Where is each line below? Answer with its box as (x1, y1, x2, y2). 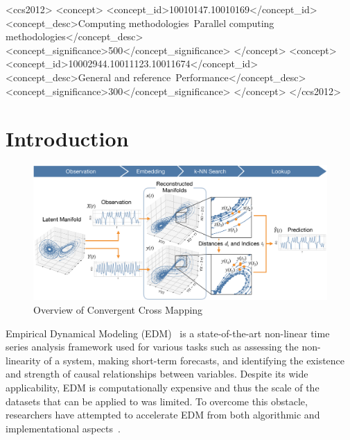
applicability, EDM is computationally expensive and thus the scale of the (6, 380, 320, 395)
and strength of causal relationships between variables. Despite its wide (6, 366, 308, 381)
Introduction (6, 124, 129, 153)
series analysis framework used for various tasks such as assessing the (6, 339, 299, 354)
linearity (6, 353, 41, 367)
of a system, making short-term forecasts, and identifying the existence (44, 353, 345, 367)
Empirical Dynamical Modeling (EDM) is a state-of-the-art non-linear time (6, 325, 330, 340)
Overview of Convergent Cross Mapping (33, 303, 203, 317)
